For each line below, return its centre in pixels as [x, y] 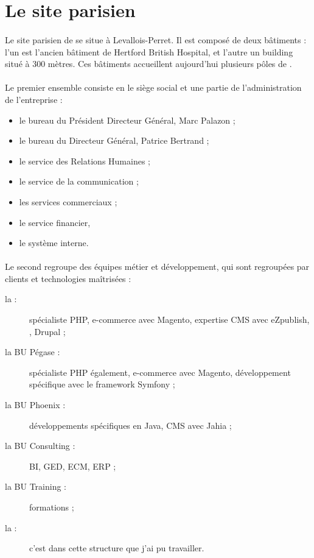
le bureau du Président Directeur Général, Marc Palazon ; [127, 120]
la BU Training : [36, 486]
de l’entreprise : [34, 99]
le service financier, [55, 222]
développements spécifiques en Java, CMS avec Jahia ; [131, 425]
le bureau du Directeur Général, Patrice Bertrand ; [114, 140]
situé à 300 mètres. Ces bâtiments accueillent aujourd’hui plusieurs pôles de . [148, 64]
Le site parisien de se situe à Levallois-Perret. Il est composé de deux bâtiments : [156, 39]
